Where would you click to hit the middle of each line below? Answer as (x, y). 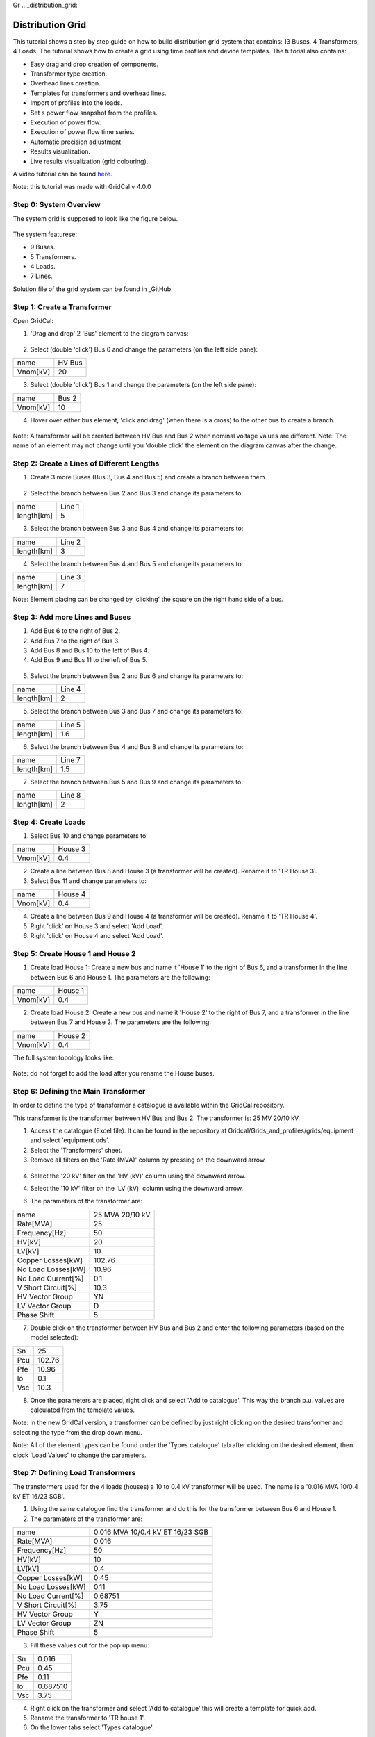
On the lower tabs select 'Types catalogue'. (92, 1727)
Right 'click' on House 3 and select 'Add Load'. (97, 926)
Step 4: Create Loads (49, 822)
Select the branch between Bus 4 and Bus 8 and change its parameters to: (137, 746)
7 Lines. (42, 276)
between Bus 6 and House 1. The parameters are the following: (120, 977)
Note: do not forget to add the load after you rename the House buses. (114, 1073)
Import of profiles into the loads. (76, 103)
